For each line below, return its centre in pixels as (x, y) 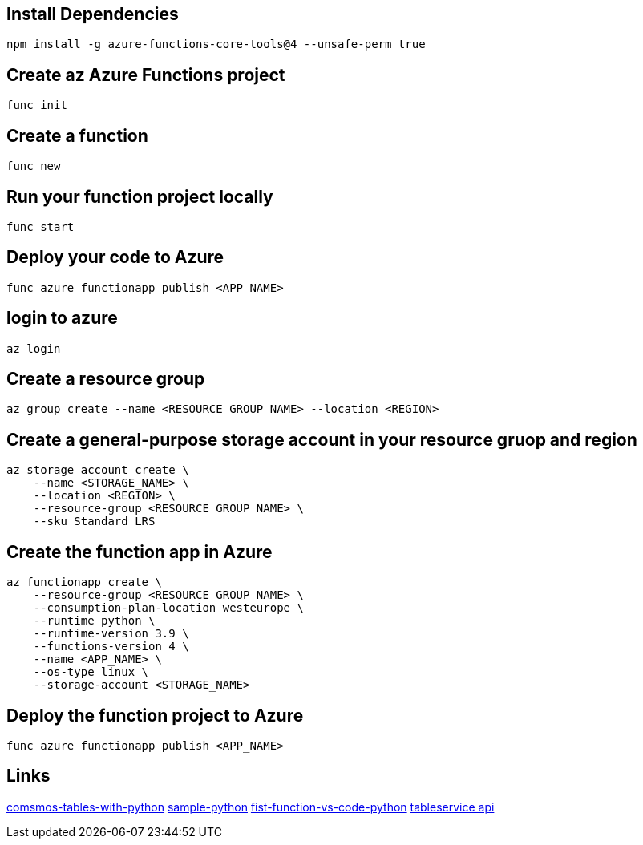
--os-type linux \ (91, 672)
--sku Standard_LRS (94, 522)
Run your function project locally (140, 196)
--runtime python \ (94, 621)
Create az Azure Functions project (146, 75)
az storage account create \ (98, 470)
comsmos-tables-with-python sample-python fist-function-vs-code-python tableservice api (251, 807)
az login (34, 348)
